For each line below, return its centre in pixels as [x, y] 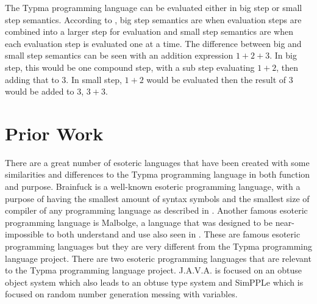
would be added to [40, 91]
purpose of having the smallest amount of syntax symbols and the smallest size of [157, 198]
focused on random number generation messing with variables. [121, 294]
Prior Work [54, 133]
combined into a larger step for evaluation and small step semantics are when [149, 31]
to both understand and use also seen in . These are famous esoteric [173, 234]
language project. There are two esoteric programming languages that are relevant [158, 258]
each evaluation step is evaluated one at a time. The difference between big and [153, 43]
